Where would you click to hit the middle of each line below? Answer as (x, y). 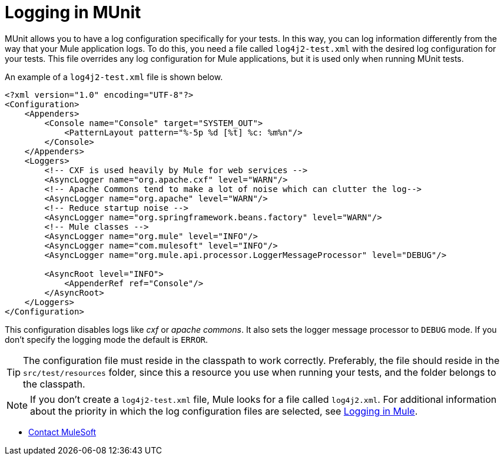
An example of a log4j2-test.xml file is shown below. (114, 77)
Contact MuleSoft (62, 432)
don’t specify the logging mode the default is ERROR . (107, 339)
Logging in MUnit (73, 12)
